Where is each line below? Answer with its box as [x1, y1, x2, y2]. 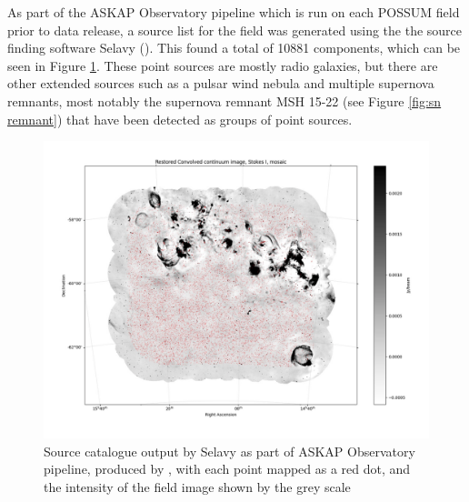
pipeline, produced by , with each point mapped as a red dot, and [44, 459, 411, 478]
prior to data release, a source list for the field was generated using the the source [7, 20, 463, 39]
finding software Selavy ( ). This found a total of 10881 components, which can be [7, 38, 461, 57]
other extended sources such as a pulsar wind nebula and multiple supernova [7, 74, 434, 93]
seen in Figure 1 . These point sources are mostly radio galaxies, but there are [7, 55, 438, 75]
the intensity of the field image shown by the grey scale [44, 477, 351, 497]
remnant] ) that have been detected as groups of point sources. [7, 109, 353, 128]
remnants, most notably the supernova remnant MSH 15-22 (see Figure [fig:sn [7, 91, 442, 110]
